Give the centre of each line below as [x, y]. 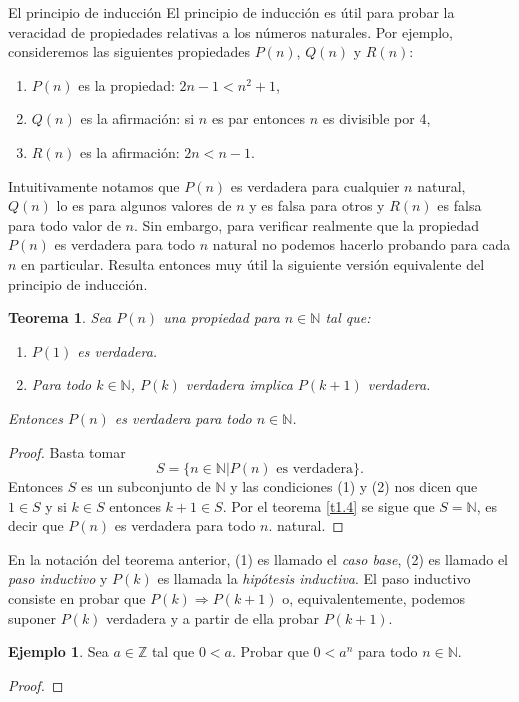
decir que [36, 525]
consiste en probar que [77, 598]
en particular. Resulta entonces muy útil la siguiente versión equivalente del [253, 263]
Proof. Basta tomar [67, 451]
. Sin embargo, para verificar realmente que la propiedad [306, 224]
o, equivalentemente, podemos [374, 598]
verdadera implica [239, 384]
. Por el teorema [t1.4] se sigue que [328, 505]
